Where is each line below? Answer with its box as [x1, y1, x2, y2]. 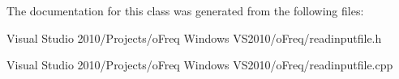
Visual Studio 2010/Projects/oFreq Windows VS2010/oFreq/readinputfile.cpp [6, 56, 393, 73]
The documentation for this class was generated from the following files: [6, 2, 364, 19]
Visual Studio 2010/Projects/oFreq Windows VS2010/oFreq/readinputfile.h [6, 29, 382, 46]
